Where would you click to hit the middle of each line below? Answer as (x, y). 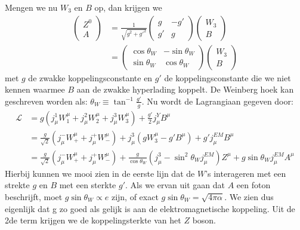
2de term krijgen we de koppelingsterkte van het (93, 220)
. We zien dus (249, 196)
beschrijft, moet (34, 196)
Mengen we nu (31, 7)
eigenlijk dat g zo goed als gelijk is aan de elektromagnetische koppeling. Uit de (150, 208)
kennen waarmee (35, 89)
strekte (17, 185)
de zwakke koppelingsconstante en (90, 77)
